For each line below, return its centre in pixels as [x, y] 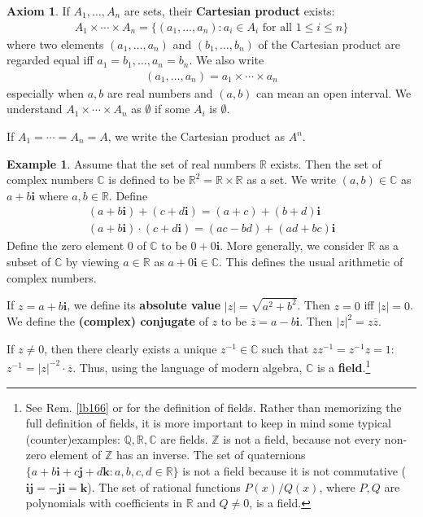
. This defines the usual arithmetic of [311, 262]
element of [76, 455]
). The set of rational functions [164, 486]
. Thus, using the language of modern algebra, [188, 367]
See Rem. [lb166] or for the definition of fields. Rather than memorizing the [214, 407]
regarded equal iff [50, 60]
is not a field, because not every [302, 438]
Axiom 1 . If [38, 11]
